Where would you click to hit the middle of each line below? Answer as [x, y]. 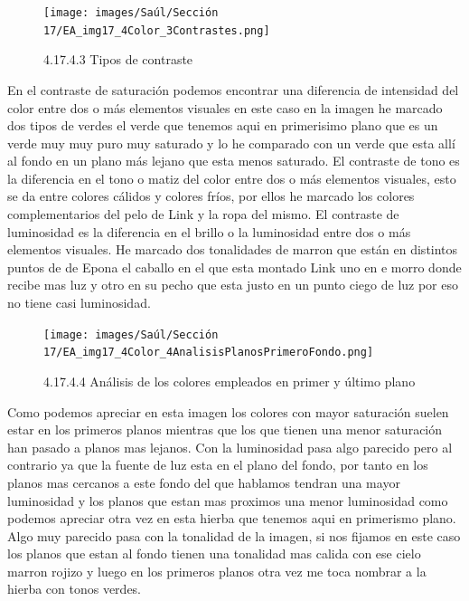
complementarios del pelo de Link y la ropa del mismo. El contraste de [203, 214]
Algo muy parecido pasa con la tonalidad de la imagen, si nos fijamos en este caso [234, 535]
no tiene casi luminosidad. [79, 303]
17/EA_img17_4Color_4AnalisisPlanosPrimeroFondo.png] [209, 353]
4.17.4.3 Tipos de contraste [118, 59]
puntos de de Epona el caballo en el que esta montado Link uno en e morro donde [234, 267]
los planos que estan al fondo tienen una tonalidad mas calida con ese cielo [214, 553]
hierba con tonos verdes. [75, 589]
